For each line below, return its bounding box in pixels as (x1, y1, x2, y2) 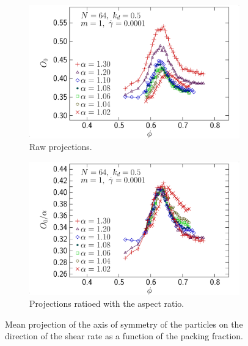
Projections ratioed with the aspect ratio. (29, 297, 184, 310)
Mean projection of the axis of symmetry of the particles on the (5, 317, 243, 330)
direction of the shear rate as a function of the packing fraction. (5, 329, 243, 342)
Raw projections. (29, 140, 92, 153)
